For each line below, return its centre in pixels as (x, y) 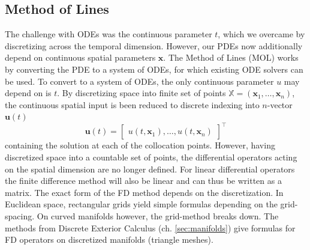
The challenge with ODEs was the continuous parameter (109, 34)
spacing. (20, 216)
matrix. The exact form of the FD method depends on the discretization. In (144, 192)
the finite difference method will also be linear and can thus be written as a (143, 181)
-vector (280, 104)
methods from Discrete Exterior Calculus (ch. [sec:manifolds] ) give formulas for (150, 227)
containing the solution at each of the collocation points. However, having (140, 145)
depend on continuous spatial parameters (80, 57)
